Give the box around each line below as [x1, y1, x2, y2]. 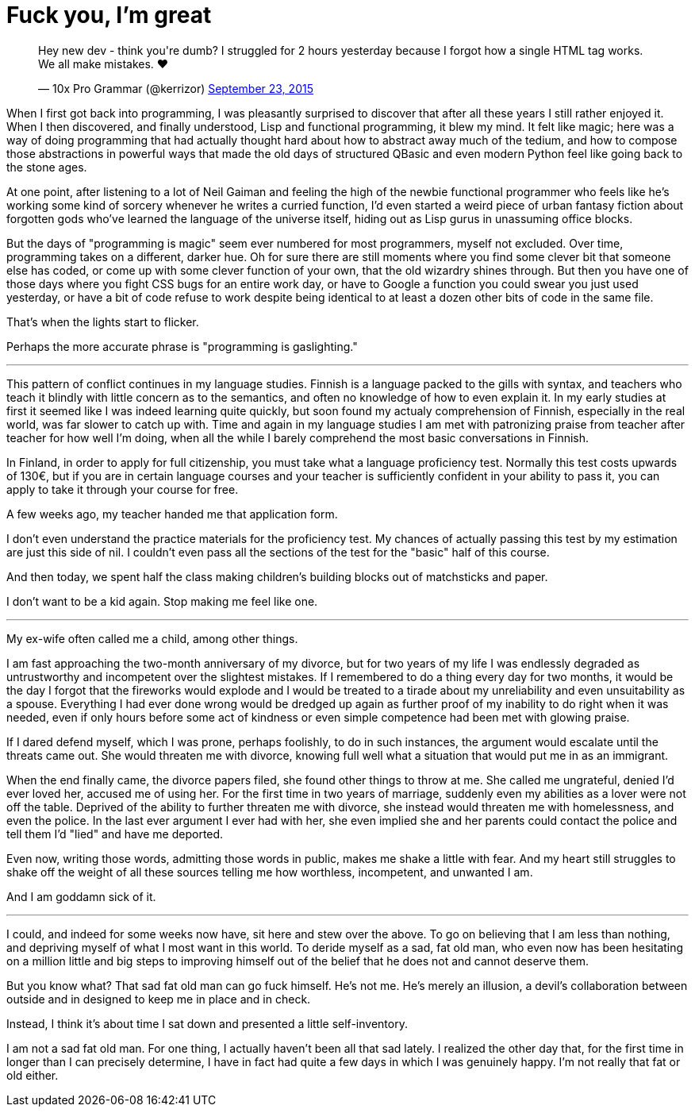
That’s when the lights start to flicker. [6, 314, 199, 329]
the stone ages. [6, 160, 87, 174]
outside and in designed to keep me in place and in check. [6, 992, 311, 1006]
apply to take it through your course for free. [6, 482, 239, 496]
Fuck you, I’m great [6, 2, 212, 29]
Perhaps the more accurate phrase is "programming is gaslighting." [6, 339, 358, 353]
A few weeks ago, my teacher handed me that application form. [6, 506, 338, 521]
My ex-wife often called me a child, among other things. [6, 631, 298, 645]
